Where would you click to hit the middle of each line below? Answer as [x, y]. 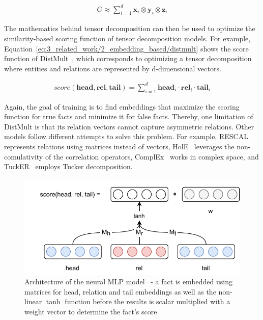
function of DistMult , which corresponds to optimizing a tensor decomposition [128, 58]
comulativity [24, 156]
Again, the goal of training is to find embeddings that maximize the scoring [122, 106]
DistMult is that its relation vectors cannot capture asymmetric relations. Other [129, 126]
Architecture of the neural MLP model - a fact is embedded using [128, 282]
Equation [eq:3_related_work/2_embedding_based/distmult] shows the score [126, 48]
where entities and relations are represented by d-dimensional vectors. [113, 68]
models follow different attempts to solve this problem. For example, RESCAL [126, 136]
